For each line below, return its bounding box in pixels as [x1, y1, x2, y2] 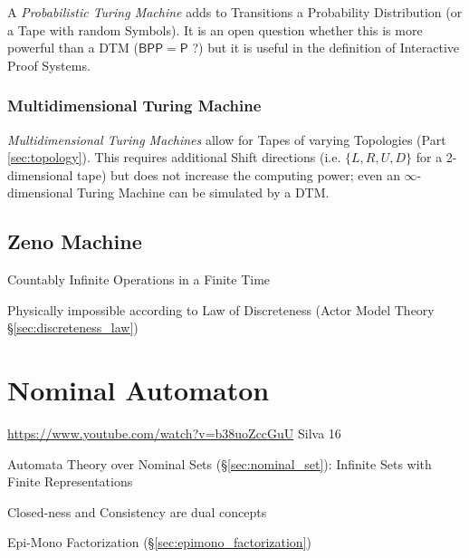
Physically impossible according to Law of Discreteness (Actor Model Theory [7, 300, 435, 319]
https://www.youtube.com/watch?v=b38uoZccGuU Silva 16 [7, 424, 341, 443]
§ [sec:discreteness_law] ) [7, 318, 139, 337]
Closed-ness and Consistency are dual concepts [7, 502, 267, 521]
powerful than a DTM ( [7, 38, 139, 57]
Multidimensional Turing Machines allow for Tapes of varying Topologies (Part [7, 130, 446, 149]
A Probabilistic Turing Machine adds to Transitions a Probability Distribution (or [7, 3, 463, 21]
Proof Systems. [7, 55, 91, 74]
